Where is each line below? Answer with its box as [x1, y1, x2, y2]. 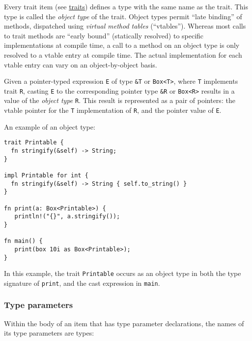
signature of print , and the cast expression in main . [4, 277, 160, 288]
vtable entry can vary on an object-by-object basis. [4, 59, 157, 69]
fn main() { [4, 238, 43, 245]
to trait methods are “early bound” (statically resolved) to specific [4, 30, 204, 40]
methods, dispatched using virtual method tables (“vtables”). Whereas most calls [4, 21, 246, 31]
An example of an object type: [4, 121, 95, 132]
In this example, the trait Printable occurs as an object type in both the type [4, 268, 241, 278]
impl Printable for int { [4, 172, 88, 179]
